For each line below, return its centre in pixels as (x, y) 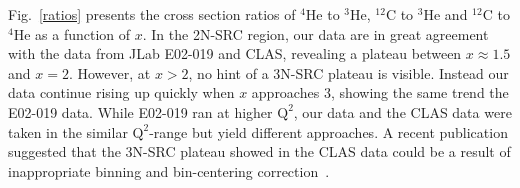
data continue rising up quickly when (121, 92)
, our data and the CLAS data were (402, 111)
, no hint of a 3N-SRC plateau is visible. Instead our (348, 72)
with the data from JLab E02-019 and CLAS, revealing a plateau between (235, 53)
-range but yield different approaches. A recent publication (328, 131)
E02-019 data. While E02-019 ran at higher (140, 111)
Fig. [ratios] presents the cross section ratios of (152, 14)
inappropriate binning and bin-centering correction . (169, 170)
